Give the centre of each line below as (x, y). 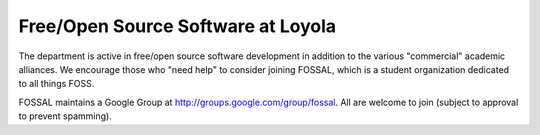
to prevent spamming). (65, 116)
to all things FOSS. (56, 84)
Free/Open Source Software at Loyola (177, 26)
